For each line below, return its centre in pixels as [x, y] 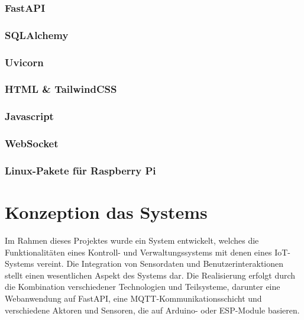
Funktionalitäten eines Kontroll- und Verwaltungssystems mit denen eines [138, 252]
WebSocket [32, 143]
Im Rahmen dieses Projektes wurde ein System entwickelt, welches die [132, 240]
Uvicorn [24, 62]
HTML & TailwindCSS [61, 89]
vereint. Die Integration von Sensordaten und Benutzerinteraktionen [160, 264]
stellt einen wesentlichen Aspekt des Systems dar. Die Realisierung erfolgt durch [150, 275]
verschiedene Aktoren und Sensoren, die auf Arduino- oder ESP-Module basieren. [152, 310]
